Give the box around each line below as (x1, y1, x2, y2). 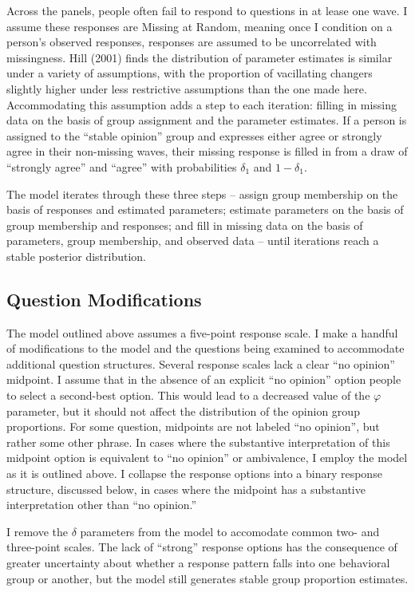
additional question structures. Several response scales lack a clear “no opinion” (6, 355, 395, 372)
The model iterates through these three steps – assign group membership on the (6, 185, 398, 202)
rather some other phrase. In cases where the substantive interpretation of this (6, 433, 390, 450)
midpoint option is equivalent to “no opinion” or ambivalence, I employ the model (6, 449, 408, 466)
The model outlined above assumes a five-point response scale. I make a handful (6, 324, 398, 341)
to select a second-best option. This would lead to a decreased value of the (6, 387, 370, 404)
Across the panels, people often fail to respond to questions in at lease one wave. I (6, 2, 408, 18)
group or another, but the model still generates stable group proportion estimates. (6, 570, 409, 586)
